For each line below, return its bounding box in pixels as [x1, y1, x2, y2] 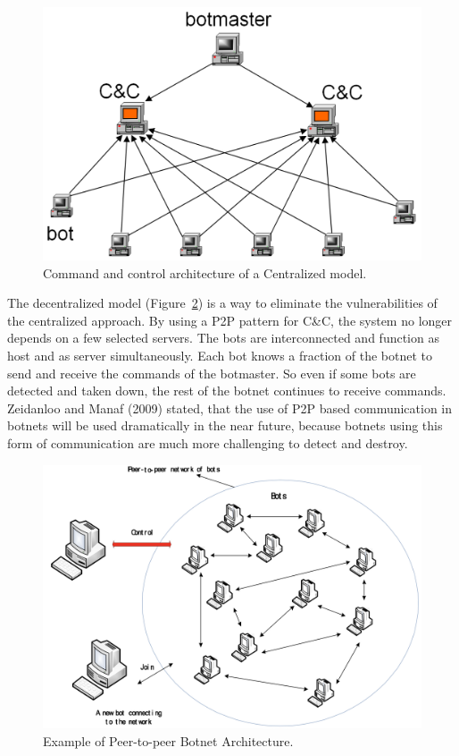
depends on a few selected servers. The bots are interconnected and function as [7, 328, 439, 347]
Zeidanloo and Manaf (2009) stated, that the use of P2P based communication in [7, 398, 453, 417]
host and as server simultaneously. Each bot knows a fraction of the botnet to [7, 346, 432, 365]
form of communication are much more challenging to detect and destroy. [7, 434, 408, 453]
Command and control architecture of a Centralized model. [43, 263, 367, 282]
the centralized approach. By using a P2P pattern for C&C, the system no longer [7, 310, 453, 329]
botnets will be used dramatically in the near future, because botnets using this [7, 416, 443, 435]
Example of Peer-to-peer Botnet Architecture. [43, 732, 294, 751]
